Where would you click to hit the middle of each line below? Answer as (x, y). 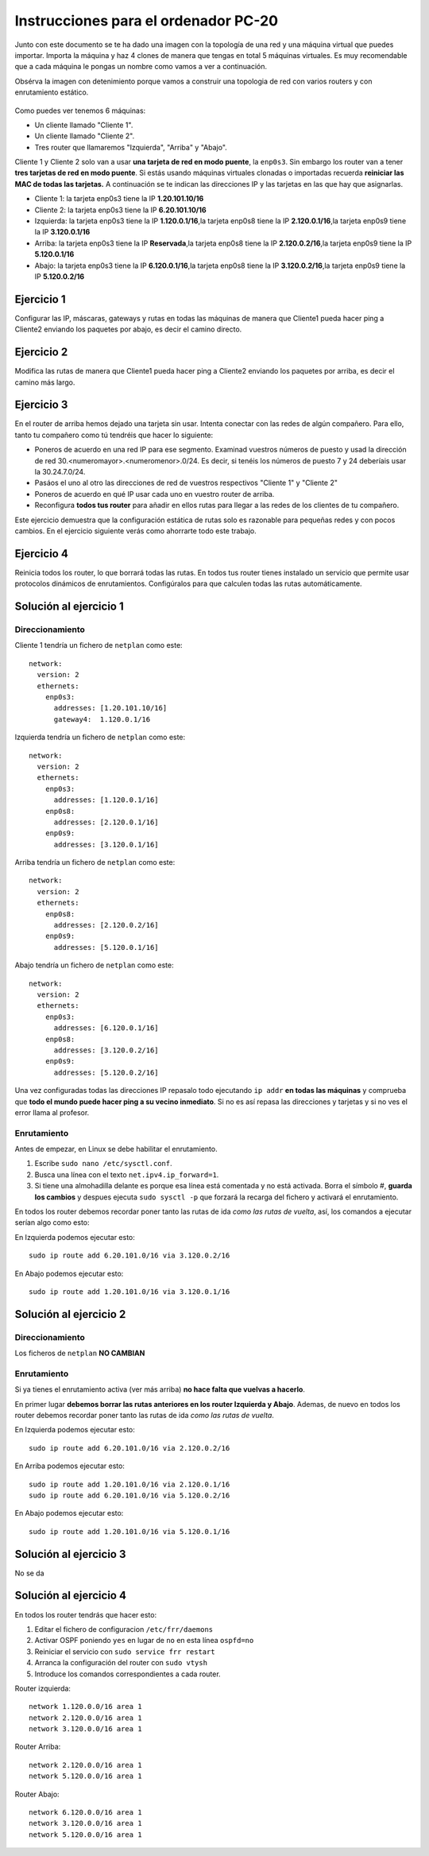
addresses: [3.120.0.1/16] (106, 844)
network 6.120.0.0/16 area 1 (85, 1813)
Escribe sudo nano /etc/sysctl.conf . (103, 1164)
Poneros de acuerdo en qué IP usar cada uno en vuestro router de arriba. (155, 494)
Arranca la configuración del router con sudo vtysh (121, 1663)
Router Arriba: (38, 1747)
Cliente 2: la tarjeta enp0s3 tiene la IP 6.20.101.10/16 (120, 210)
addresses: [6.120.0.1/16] (106, 1028)
